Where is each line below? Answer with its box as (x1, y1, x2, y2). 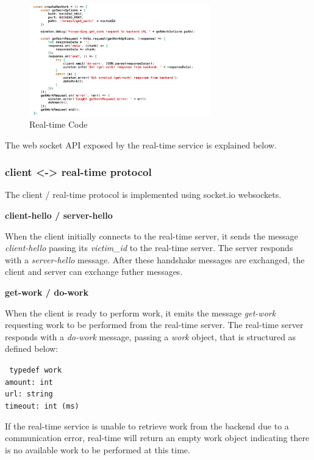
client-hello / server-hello (5, 209, 113, 222)
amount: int (5, 378, 53, 387)
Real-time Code (29, 118, 88, 131)
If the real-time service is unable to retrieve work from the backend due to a (5, 419, 289, 432)
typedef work (9, 365, 62, 374)
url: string (5, 390, 53, 399)
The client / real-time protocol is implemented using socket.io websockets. (5, 188, 282, 201)
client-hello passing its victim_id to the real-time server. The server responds (5, 241, 293, 254)
